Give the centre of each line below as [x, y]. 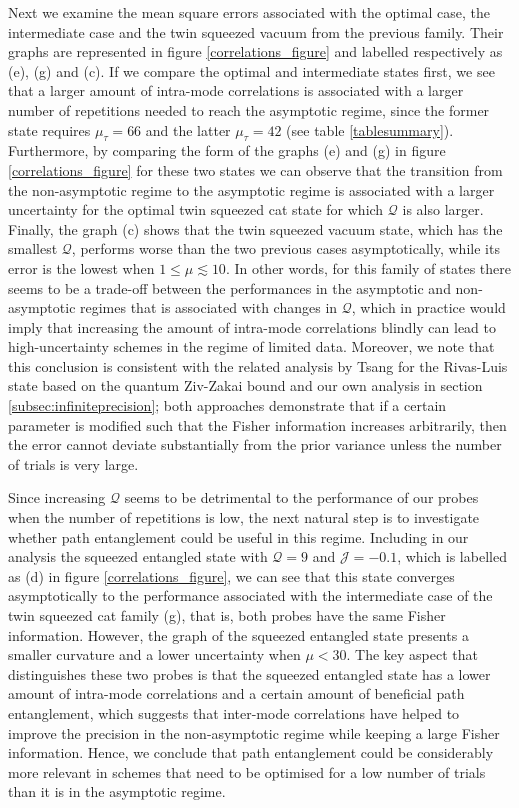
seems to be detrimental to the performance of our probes [301, 497]
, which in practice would [428, 307]
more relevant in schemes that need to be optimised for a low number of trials [247, 771]
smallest [33, 248]
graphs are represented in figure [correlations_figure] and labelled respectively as [255, 51]
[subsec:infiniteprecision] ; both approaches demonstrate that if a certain [227, 405]
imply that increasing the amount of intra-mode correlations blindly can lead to [252, 326]
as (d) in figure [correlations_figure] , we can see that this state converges [231, 575]
